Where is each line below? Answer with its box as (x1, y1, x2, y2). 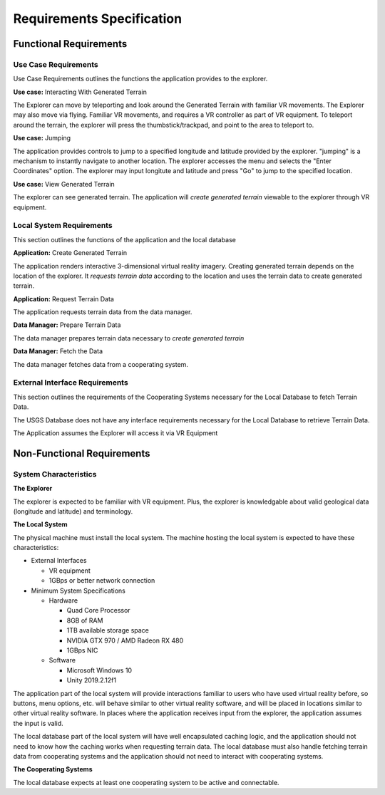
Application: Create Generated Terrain (13, 249, 128, 257)
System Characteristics (13, 469, 97, 479)
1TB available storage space (66, 626, 150, 635)
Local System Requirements (13, 221, 113, 231)
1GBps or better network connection (48, 576, 155, 585)
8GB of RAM (66, 616, 103, 625)
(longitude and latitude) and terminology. (13, 506, 133, 516)
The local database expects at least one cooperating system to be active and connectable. (13, 778, 279, 786)
